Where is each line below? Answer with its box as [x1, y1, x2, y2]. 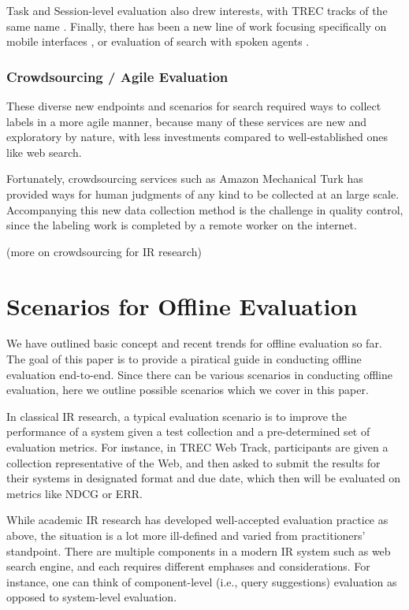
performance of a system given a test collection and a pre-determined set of [6, 423, 370, 440]
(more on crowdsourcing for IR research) [6, 243, 202, 259]
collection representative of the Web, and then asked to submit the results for [6, 454, 381, 471]
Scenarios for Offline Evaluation [6, 289, 358, 322]
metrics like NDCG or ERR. [6, 485, 143, 501]
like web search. [6, 143, 82, 160]
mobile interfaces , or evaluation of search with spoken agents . [6, 33, 310, 50]
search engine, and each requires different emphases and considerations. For [6, 558, 370, 575]
